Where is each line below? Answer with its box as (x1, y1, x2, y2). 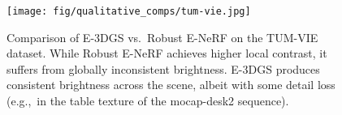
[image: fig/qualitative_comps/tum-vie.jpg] (6, 6, 251, 17)
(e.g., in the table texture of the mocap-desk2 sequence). (6, 92, 289, 109)
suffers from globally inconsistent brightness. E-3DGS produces (6, 60, 320, 77)
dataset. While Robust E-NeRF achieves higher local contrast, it (6, 45, 327, 62)
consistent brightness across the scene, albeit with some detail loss (6, 76, 336, 93)
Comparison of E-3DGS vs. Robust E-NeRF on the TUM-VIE (6, 28, 318, 45)
